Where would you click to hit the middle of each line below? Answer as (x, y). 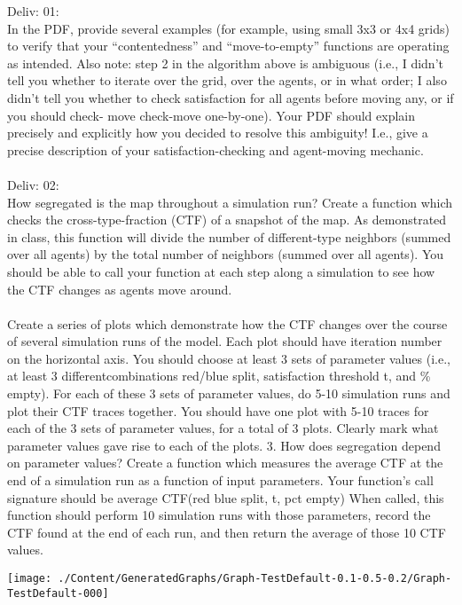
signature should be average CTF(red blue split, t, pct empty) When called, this (226, 497)
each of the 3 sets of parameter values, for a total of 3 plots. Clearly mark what (223, 428)
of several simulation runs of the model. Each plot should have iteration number (225, 341)
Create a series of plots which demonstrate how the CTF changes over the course (227, 323)
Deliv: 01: (33, 11)
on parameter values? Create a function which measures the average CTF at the (225, 463)
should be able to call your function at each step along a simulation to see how (221, 271)
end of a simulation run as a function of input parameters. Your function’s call (220, 480)
